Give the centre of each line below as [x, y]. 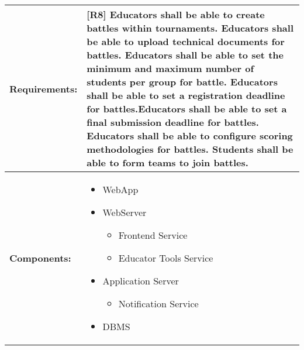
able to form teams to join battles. [167, 162]
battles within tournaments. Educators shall [190, 28]
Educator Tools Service [166, 258]
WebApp [120, 189]
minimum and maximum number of [170, 68]
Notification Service [158, 303]
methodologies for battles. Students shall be [190, 149]
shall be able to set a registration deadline [186, 95]
